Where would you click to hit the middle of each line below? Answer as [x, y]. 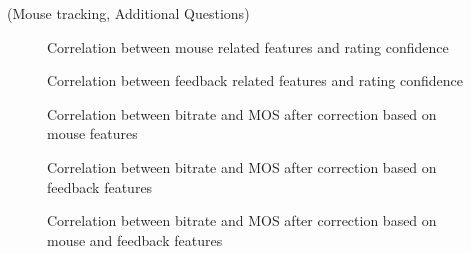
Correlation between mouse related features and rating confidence [248, 46]
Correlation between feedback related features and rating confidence [255, 80]
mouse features [92, 133]
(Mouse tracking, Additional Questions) [128, 13]
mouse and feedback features [135, 239]
